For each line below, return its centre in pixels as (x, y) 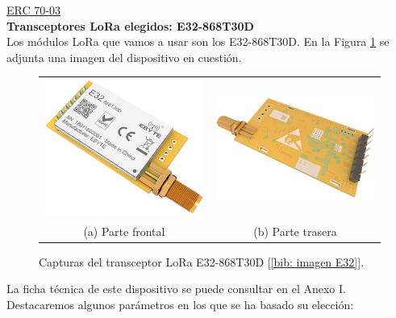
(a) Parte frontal (124, 231)
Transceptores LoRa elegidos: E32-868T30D (130, 25)
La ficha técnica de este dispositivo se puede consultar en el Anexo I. (176, 289)
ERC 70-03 (33, 10)
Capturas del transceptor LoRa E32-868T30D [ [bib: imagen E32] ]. (202, 261)
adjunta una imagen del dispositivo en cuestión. (124, 57)
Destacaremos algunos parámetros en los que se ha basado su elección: (180, 304)
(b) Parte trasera (295, 231)
